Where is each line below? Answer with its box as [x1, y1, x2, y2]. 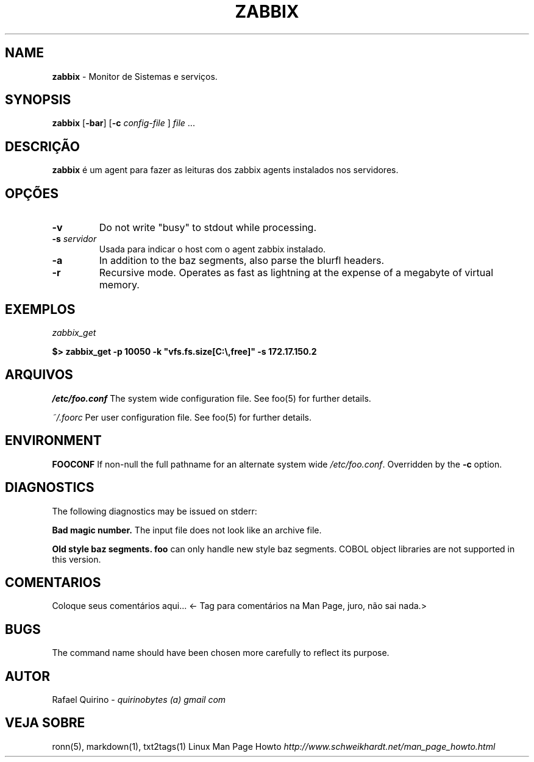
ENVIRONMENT [5, 433, 102, 449]
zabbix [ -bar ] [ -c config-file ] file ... [52, 118, 195, 129]
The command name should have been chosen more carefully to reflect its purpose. [52, 647, 390, 658]
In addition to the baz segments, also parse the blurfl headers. [99, 254, 385, 267]
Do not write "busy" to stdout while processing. [99, 221, 317, 234]
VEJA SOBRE [5, 715, 85, 731]
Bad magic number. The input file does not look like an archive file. [52, 524, 322, 535]
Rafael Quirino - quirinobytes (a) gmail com [52, 694, 226, 705]
